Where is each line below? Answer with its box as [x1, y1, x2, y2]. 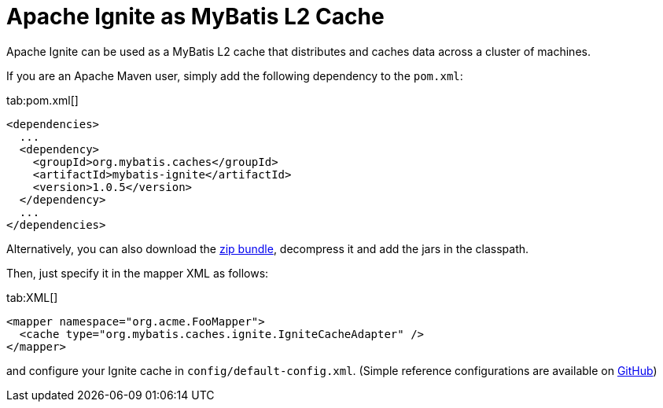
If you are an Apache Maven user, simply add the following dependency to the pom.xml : [6, 68, 463, 83]
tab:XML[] [6, 290, 58, 304]
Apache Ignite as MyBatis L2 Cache [6, 3, 385, 30]
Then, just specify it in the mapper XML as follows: [6, 266, 269, 280]
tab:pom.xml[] [6, 93, 79, 107]
